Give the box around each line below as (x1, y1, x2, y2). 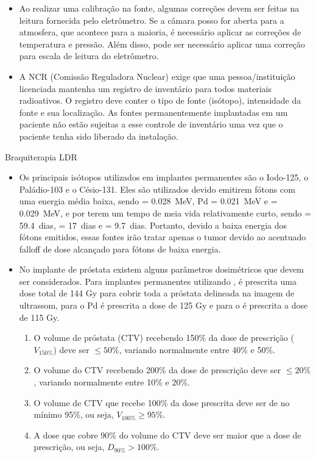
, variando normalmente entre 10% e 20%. (33, 376, 190, 388)
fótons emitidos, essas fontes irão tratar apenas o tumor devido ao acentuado (19, 231, 306, 243)
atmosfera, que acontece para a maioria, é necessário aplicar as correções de (19, 26, 301, 38)
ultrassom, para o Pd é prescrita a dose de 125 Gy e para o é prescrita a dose (19, 299, 308, 312)
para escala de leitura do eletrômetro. (19, 49, 159, 62)
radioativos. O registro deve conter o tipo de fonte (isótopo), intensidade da (19, 94, 301, 107)
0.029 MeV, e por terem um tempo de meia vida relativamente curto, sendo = (19, 206, 312, 219)
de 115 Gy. (19, 310, 60, 323)
